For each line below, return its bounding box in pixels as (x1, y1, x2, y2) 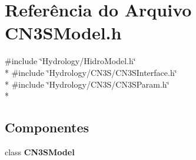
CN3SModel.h (5, 21, 122, 45)
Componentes (5, 118, 89, 136)
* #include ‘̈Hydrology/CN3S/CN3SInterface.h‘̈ (5, 66, 177, 78)
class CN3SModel (5, 145, 75, 158)
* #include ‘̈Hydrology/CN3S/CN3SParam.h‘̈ (5, 78, 170, 90)
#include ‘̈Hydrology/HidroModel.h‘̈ (5, 55, 136, 67)
